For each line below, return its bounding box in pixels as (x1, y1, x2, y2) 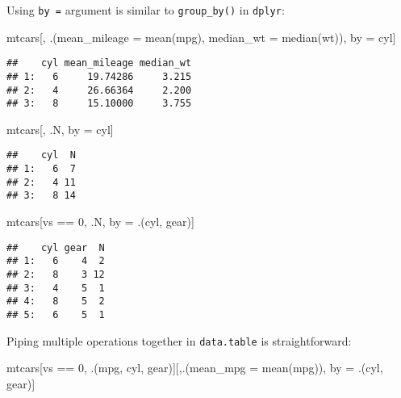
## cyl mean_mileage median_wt (6, 57, 192, 69)
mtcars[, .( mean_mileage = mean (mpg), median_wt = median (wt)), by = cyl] (6, 28, 396, 45)
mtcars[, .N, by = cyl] (6, 120, 114, 137)
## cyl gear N (6, 241, 105, 253)
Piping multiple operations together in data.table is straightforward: (6, 332, 352, 349)
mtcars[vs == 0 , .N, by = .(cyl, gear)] (6, 213, 194, 230)
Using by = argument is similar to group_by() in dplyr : (6, 2, 285, 18)
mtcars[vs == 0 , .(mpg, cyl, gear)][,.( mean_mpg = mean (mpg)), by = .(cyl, (6, 359, 383, 376)
